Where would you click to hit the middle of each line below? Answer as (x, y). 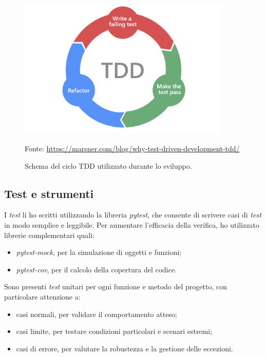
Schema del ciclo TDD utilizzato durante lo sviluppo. (108, 165)
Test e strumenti (49, 193)
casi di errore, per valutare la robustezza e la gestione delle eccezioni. (125, 348)
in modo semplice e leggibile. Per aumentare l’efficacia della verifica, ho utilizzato (132, 224)
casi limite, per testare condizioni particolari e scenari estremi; (114, 331)
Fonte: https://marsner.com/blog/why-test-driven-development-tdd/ (132, 148)
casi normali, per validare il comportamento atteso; (97, 314)
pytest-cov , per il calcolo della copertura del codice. (97, 269)
